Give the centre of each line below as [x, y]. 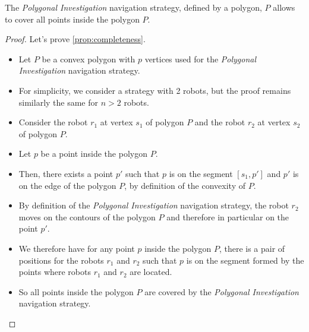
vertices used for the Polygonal [201, 59]
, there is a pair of [252, 248]
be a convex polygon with [89, 59]
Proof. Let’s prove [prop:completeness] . [75, 39]
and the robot [220, 122]
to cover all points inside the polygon [72, 19]
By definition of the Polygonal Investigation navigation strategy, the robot [154, 205]
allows [284, 7]
